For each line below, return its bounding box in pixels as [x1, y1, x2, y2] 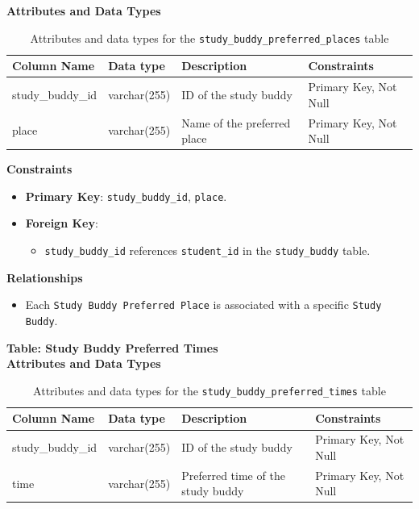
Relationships [6, 269, 83, 286]
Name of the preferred [181, 114, 291, 131]
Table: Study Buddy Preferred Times [6, 339, 218, 356]
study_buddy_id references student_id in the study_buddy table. [44, 242, 371, 259]
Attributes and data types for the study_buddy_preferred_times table [33, 382, 386, 398]
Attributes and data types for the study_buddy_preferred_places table [30, 29, 389, 46]
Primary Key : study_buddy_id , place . [25, 187, 227, 204]
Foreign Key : [25, 215, 98, 232]
